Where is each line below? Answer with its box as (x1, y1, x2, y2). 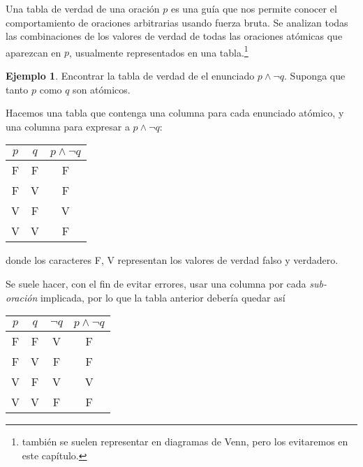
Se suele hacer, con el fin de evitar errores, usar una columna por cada (6, 276, 306, 290)
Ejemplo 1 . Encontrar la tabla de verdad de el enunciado (6, 68, 255, 83)
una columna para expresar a (6, 119, 130, 133)
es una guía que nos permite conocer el (170, 1, 337, 15)
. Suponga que (284, 68, 346, 83)
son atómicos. (73, 82, 131, 96)
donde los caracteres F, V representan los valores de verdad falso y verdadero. (6, 253, 339, 267)
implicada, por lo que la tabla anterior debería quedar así (40, 290, 286, 304)
